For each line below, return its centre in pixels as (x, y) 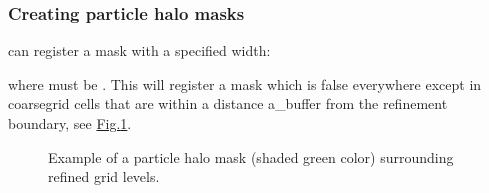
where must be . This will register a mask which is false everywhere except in (245, 83)
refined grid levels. (104, 176)
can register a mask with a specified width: (139, 50)
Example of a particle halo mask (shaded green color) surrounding (251, 156)
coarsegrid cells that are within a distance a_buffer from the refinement (228, 103)
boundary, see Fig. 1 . (70, 123)
